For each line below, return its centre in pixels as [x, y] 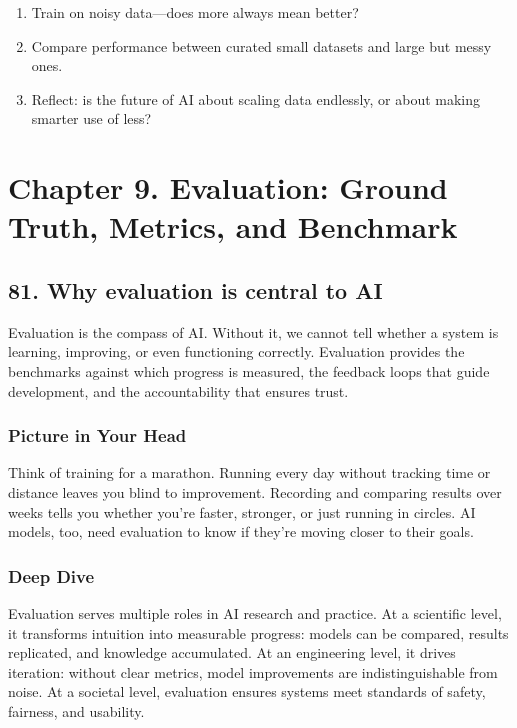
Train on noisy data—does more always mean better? [195, 12]
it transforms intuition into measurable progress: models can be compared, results [258, 632]
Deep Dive [51, 575]
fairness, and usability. [76, 710]
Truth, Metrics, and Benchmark [233, 226]
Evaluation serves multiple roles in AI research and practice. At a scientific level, [255, 612]
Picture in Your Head [97, 435]
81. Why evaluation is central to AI [195, 289]
